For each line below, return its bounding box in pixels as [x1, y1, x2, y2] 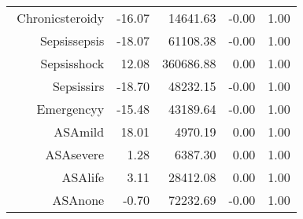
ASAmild [54, 122, 105, 141]
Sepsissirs [52, 77, 105, 95]
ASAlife [61, 168, 105, 186]
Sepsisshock [40, 54, 105, 72]
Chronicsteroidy [17, 9, 105, 27]
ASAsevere [45, 145, 105, 163]
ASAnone [52, 191, 105, 209]
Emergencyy [36, 100, 105, 118]
